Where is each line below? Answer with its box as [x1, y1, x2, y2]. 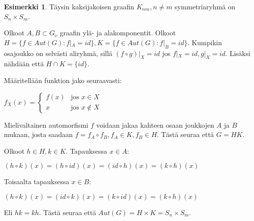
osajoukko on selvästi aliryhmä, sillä [4, 48, 113, 58]
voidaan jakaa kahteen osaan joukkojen [96, 119, 215, 130]
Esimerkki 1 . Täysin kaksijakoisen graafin [4, 1, 134, 11]
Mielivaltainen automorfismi [4, 119, 89, 130]
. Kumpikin [188, 37, 222, 47]
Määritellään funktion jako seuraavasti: [4, 75, 122, 85]
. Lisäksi [225, 48, 251, 58]
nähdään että [4, 58, 44, 69]
